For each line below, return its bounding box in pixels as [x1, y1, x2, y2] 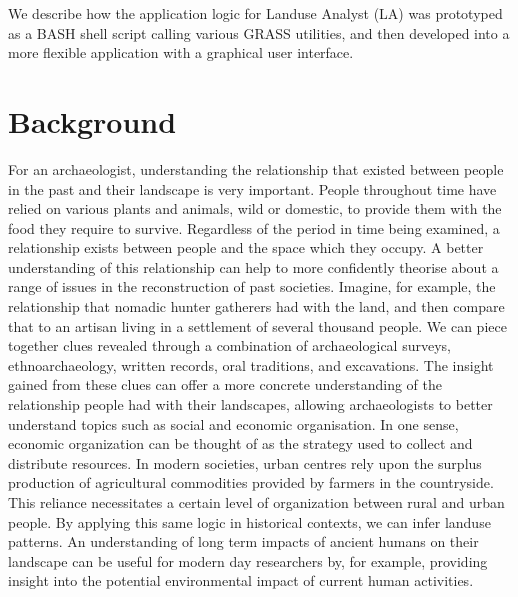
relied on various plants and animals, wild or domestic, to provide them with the [8, 198, 502, 219]
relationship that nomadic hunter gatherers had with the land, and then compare [8, 296, 505, 317]
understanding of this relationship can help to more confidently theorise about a [8, 256, 499, 277]
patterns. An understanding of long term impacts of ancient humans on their [8, 531, 479, 552]
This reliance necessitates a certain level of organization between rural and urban [8, 492, 505, 512]
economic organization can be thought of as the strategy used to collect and [8, 433, 473, 454]
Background [8, 100, 177, 141]
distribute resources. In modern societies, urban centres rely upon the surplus [8, 452, 482, 473]
